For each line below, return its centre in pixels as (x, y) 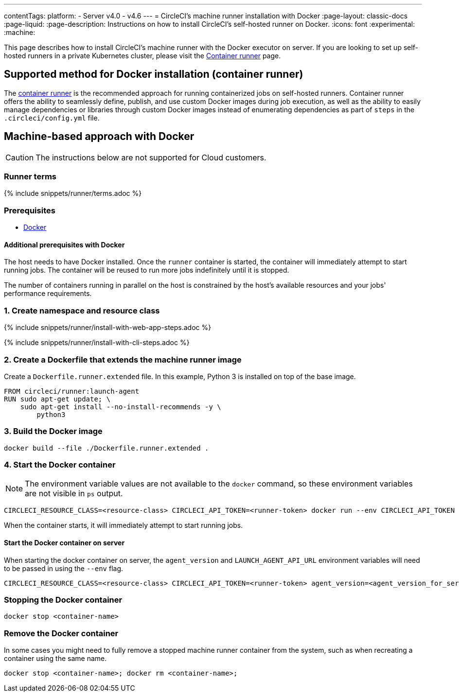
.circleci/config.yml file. (52, 118)
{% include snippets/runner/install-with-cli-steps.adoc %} (97, 343)
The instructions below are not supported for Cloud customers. (151, 157)
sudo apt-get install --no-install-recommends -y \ (121, 407)
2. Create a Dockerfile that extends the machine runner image (123, 359)
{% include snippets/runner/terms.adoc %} (73, 193)
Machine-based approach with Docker (99, 137)
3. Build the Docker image (53, 431)
